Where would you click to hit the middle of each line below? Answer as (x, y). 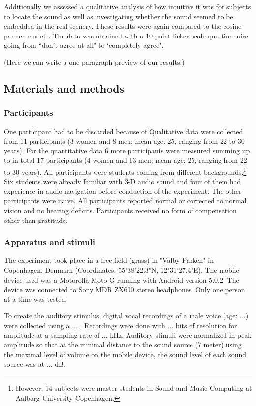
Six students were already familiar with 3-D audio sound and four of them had (123, 181)
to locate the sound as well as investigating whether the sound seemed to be (119, 16)
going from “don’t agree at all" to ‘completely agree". (84, 45)
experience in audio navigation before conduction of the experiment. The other (123, 191)
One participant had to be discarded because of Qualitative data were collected (124, 131)
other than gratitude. (36, 220)
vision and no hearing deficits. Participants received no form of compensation (120, 210)
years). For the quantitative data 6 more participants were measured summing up (127, 150)
